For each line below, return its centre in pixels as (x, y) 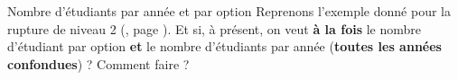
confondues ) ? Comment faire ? (98, 63)
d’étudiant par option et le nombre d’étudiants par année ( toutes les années (224, 46)
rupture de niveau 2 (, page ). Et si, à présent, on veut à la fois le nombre (215, 28)
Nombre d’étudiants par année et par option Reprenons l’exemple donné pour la (229, 11)
